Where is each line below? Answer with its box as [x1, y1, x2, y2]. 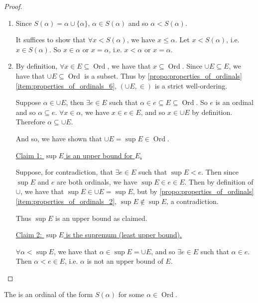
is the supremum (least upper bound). [66, 229, 182, 240]
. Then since [201, 167, 239, 177]
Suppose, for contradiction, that [15, 167, 113, 177]
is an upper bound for [66, 150, 133, 160]
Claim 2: [15, 229, 42, 240]
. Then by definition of [184, 176, 254, 187]
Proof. [4, 1, 22, 11]
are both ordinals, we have [57, 176, 137, 187]
